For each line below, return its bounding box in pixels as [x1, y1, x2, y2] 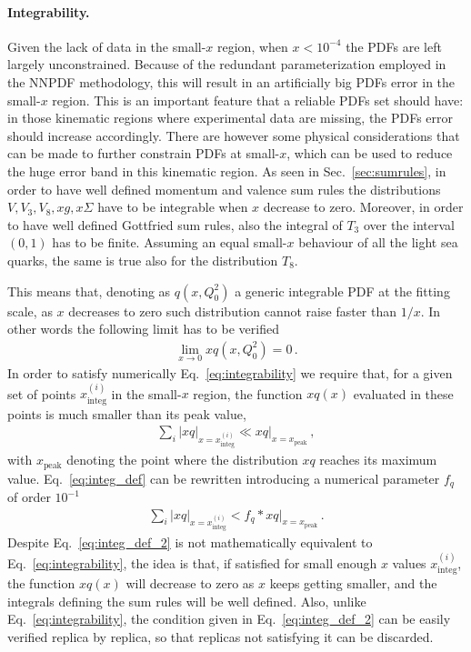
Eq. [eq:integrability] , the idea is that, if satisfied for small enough [7, 553, 377, 572]
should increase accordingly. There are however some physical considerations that [7, 125, 460, 145]
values [392, 553, 426, 572]
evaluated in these [353, 384, 454, 403]
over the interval [363, 215, 455, 234]
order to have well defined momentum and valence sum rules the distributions [7, 179, 441, 198]
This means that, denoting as [7, 281, 171, 300]
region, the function [193, 384, 303, 403]
